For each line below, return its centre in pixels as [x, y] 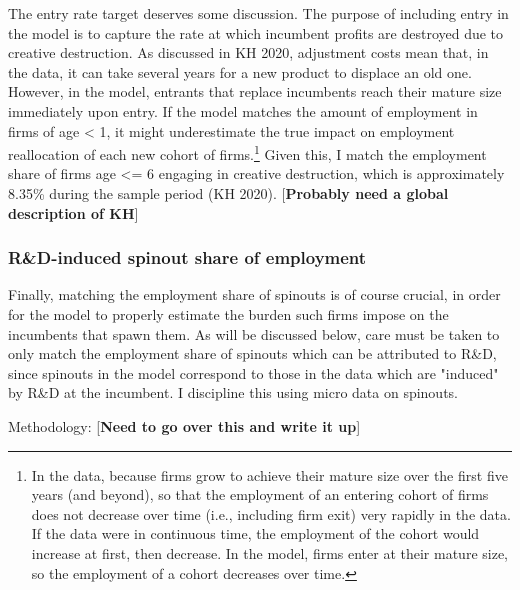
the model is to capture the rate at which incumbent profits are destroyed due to [256, 32]
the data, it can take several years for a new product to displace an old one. [240, 71]
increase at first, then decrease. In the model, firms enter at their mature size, [270, 552]
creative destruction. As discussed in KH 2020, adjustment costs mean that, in [248, 52]
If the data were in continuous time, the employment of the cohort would [255, 533]
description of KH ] [73, 212]
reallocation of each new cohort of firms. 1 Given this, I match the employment [247, 152]
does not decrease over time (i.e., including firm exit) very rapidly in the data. [271, 513]
